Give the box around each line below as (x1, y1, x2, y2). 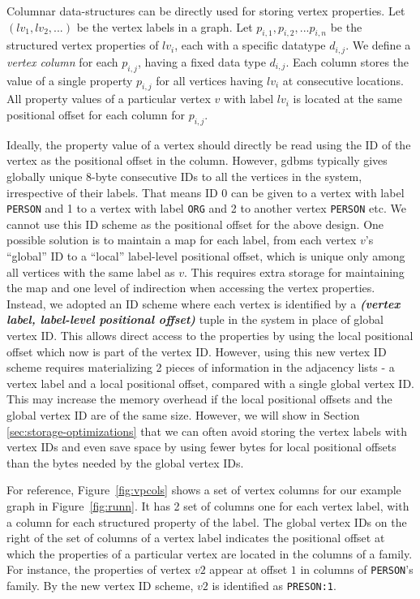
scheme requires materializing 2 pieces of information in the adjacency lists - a (6, 359, 395, 376)
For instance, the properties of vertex (6, 561, 191, 578)
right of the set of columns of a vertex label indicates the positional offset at (6, 529, 385, 546)
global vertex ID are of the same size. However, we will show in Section (6, 406, 360, 423)
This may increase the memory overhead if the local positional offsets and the (6, 390, 392, 407)
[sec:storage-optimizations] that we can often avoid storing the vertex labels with (6, 422, 407, 439)
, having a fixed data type (137, 53, 266, 70)
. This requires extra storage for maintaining (183, 263, 405, 280)
